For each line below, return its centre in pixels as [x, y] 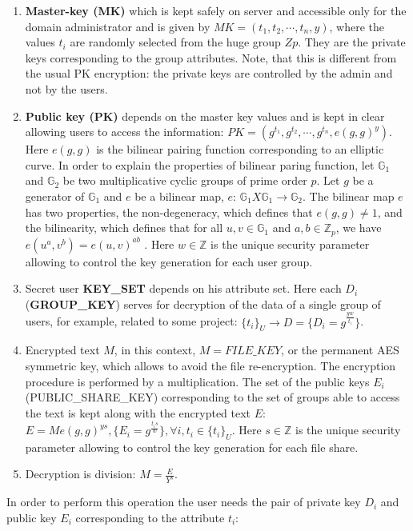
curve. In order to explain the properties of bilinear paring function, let [200, 164]
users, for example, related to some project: [131, 321]
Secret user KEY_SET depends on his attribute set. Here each [183, 288]
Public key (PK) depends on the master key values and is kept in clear [205, 116]
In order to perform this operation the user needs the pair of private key [184, 502]
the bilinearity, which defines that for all [124, 228]
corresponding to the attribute [150, 517]
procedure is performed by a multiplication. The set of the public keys [197, 381]
